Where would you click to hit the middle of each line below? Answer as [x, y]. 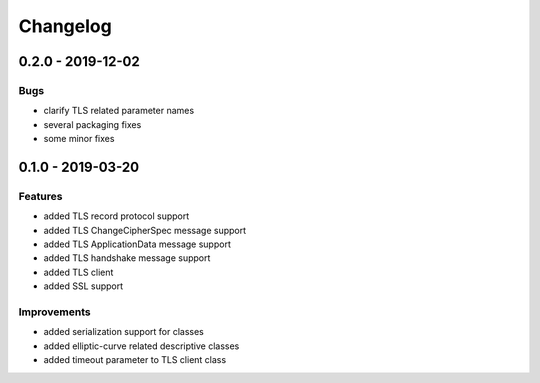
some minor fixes [79, 139]
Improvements [54, 312]
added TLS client [78, 272]
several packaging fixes [92, 124]
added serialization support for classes [124, 332]
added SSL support [83, 286]
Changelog [65, 26]
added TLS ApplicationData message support [137, 244]
